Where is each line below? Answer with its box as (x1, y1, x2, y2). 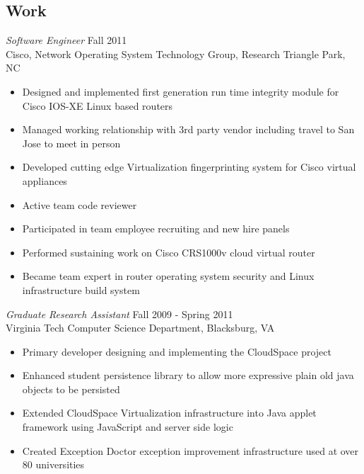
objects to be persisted (22, 381, 120, 396)
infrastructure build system (22, 282, 140, 297)
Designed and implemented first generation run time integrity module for (22, 84, 339, 98)
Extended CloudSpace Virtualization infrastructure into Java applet (22, 405, 317, 420)
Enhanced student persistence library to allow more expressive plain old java (22, 368, 354, 383)
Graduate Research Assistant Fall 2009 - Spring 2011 (6, 306, 233, 321)
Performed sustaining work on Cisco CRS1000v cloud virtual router (22, 244, 315, 259)
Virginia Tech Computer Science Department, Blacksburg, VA (6, 320, 275, 335)
